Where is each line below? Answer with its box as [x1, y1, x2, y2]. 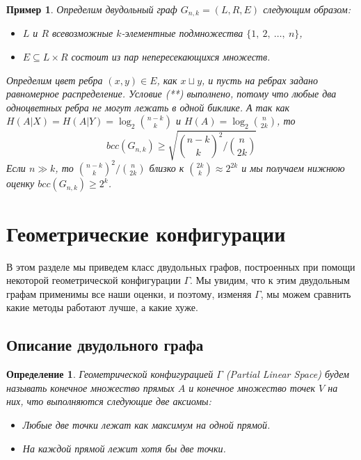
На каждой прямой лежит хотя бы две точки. [22, 441, 226, 455]
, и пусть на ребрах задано [202, 72, 319, 87]
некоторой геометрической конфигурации [6, 273, 181, 287]
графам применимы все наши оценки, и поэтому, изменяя [6, 286, 252, 301]
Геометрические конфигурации [6, 219, 286, 247]
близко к [149, 161, 184, 175]
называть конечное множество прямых [6, 380, 175, 395]
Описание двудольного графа [6, 334, 204, 356]
